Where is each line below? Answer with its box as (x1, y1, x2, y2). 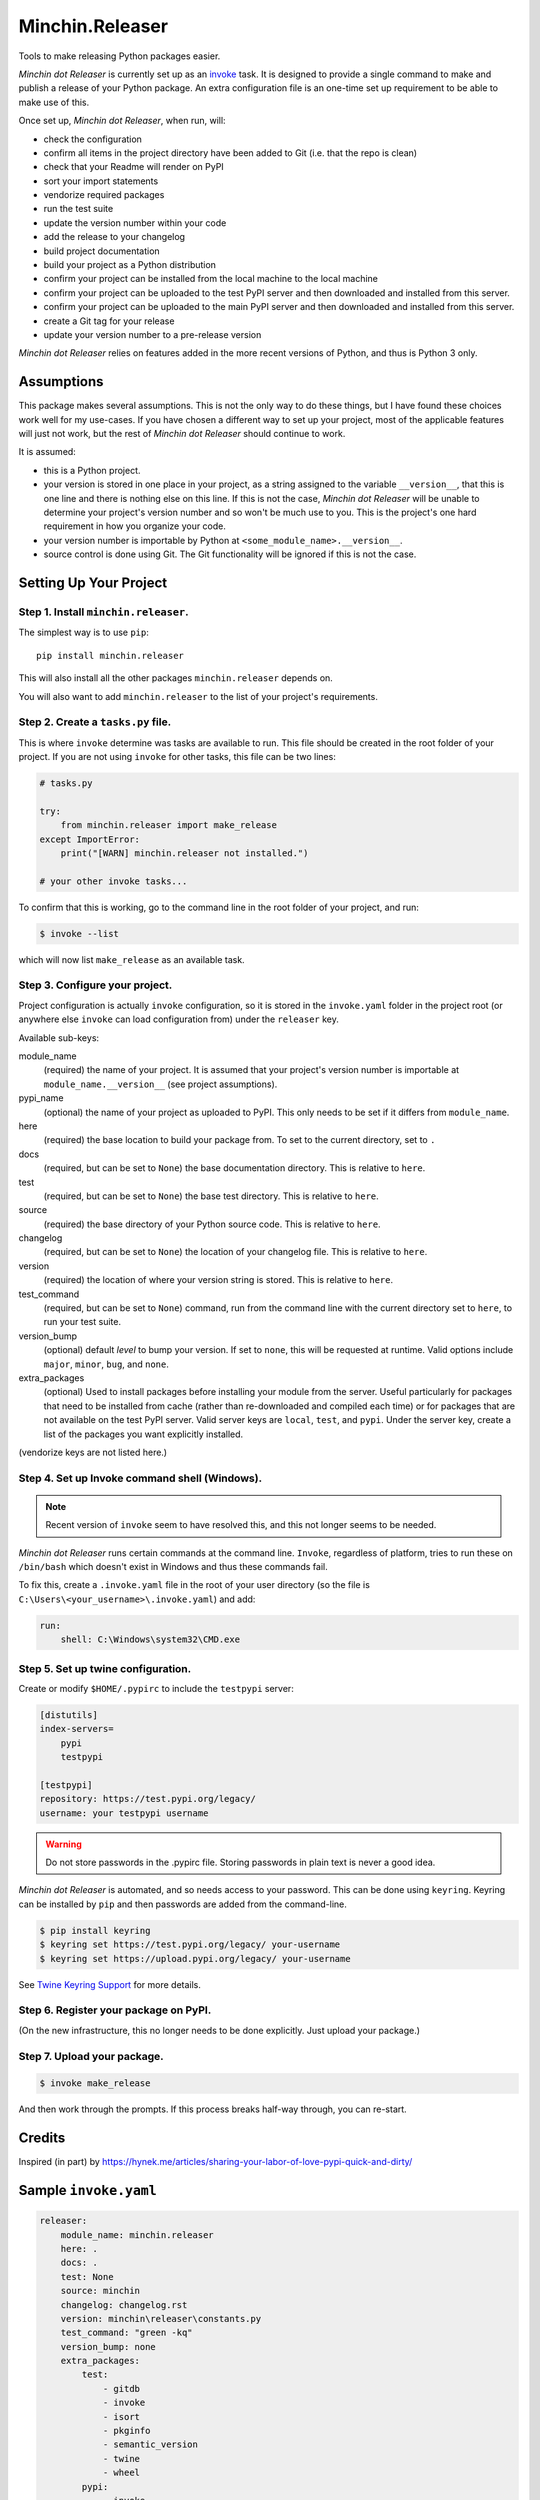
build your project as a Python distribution (43, 259, 217, 271)
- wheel (102, 2467, 140, 2479)
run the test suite (43, 203, 114, 215)
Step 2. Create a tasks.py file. (18, 715, 172, 729)
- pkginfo (102, 2425, 151, 2437)
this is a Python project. (43, 464, 141, 476)
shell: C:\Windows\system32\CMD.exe (60, 1634, 240, 1645)
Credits (18, 2130, 66, 2147)
